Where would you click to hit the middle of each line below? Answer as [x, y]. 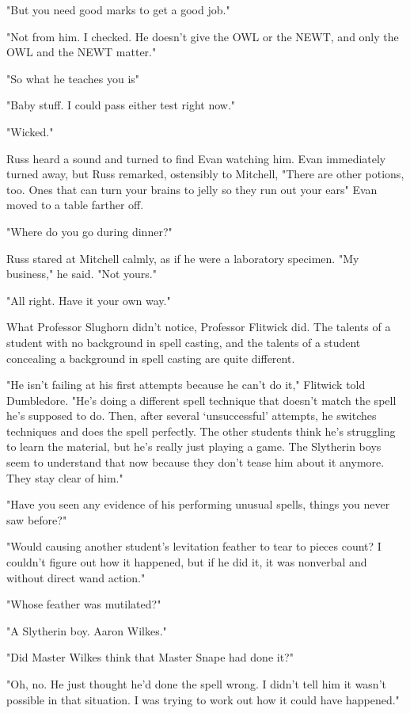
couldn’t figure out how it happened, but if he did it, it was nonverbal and [187, 562]
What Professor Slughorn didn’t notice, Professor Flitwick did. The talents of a [199, 327]
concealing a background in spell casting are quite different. [151, 358]
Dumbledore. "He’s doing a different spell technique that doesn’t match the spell [201, 400]
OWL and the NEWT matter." [82, 52]
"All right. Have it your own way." [89, 300]
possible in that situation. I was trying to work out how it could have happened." [203, 699]
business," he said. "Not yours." [82, 274]
